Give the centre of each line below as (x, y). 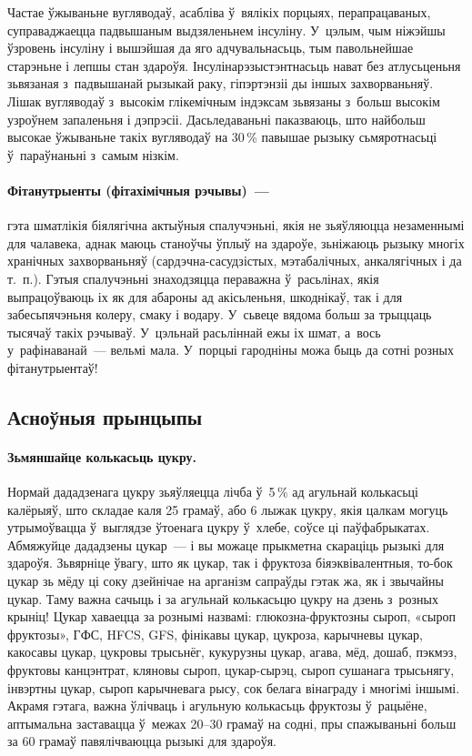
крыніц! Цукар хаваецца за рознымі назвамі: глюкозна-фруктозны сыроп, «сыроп (231, 616)
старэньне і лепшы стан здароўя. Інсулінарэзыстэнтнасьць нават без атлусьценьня (234, 65)
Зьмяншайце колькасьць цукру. (102, 456)
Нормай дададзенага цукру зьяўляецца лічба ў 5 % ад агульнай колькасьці (213, 492)
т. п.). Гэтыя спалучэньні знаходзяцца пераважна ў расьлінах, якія (193, 278)
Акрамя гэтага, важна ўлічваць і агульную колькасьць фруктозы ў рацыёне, (217, 706)
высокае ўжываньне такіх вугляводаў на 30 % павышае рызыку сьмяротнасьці (222, 137)
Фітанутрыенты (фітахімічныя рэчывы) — (138, 190)
